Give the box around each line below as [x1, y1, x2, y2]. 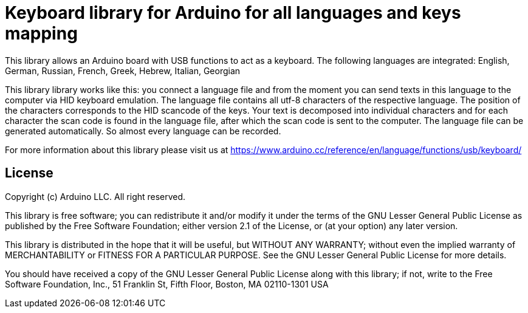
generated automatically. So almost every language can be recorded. [5, 125, 281, 136]
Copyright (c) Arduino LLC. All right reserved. [5, 191, 186, 202]
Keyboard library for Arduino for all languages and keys [5, 2, 461, 23]
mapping [5, 23, 78, 44]
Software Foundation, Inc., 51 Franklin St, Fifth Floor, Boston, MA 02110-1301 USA [5, 278, 329, 289]
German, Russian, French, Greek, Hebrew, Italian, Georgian [5, 65, 241, 76]
